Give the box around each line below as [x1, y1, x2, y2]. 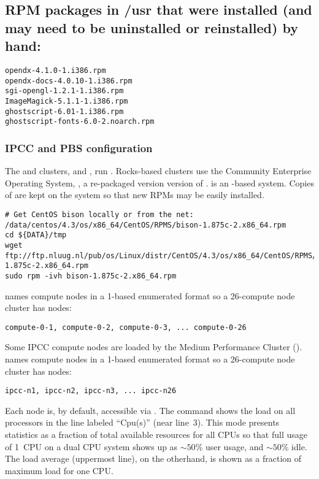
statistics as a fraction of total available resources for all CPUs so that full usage [5, 427, 307, 440]
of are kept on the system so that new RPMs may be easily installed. [5, 188, 264, 201]
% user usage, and [195, 440, 264, 453]
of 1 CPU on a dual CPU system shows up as [5, 440, 178, 453]
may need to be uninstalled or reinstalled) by [5, 18, 298, 37]
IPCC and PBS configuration [5, 140, 153, 155]
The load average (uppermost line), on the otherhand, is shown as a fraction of [5, 452, 302, 465]
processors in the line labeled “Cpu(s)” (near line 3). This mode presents [5, 416, 280, 429]
